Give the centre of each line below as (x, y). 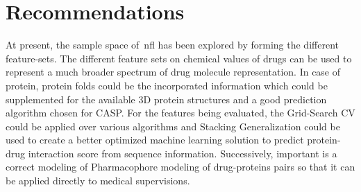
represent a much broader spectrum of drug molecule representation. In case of (173, 72)
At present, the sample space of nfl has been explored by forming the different (172, 45)
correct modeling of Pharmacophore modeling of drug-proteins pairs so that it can (180, 167)
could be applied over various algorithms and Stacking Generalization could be (173, 126)
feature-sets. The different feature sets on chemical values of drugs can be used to (179, 58)
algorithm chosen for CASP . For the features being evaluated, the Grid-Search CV (180, 113)
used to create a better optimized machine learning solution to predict (155, 140)
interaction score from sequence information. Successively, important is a (183, 153)
